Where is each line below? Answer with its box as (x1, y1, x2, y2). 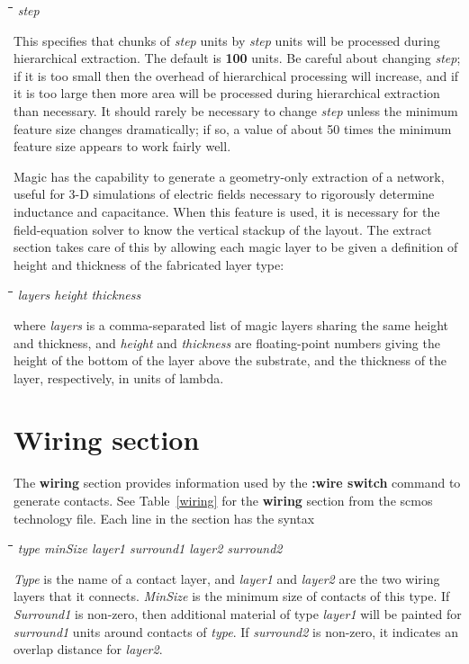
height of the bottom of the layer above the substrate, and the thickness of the (14, 351, 447, 370)
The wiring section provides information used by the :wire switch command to (14, 473, 461, 492)
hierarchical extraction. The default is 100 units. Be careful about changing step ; (14, 49, 461, 67)
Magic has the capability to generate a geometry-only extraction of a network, (14, 166, 445, 185)
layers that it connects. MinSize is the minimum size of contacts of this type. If (14, 587, 450, 606)
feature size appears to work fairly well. (14, 137, 231, 156)
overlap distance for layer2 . (14, 640, 163, 659)
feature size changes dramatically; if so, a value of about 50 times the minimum (14, 119, 452, 138)
